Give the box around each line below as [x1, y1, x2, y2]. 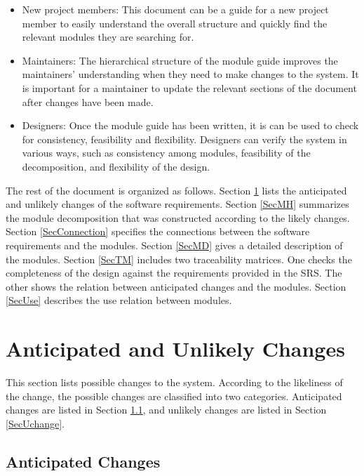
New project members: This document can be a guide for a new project [22, 2, 329, 16]
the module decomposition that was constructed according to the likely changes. [6, 210, 350, 225]
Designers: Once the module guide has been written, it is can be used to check [22, 118, 359, 133]
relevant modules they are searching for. [22, 29, 194, 44]
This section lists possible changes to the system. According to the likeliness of [6, 375, 343, 389]
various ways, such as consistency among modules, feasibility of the [22, 145, 311, 160]
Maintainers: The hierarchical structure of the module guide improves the [22, 53, 338, 67]
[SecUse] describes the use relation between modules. [6, 293, 232, 308]
